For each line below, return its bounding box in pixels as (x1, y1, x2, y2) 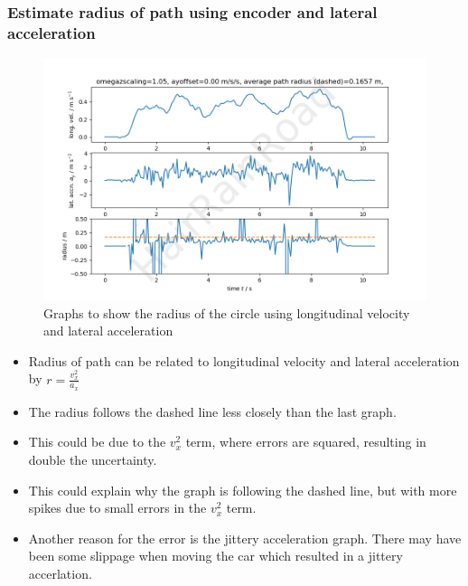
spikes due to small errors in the (28, 498, 207, 517)
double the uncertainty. (28, 449, 157, 468)
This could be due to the (28, 432, 166, 451)
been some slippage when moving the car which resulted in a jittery (28, 546, 403, 565)
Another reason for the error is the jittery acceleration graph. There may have (28, 528, 462, 547)
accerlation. (28, 563, 92, 582)
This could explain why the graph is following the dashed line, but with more (28, 480, 457, 499)
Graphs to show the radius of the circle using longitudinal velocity (43, 303, 410, 322)
